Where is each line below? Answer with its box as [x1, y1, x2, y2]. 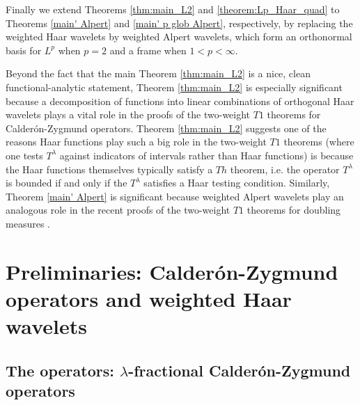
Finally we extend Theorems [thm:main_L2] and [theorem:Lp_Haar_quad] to [6, 2, 340, 16]
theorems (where [283, 134, 354, 149]
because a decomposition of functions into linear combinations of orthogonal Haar [6, 93, 354, 108]
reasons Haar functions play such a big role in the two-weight [6, 134, 267, 149]
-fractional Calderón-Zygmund [128, 359, 351, 381]
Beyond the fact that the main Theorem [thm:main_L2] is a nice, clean [6, 66, 311, 81]
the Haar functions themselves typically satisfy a [6, 161, 213, 176]
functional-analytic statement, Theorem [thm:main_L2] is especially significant [6, 79, 343, 94]
